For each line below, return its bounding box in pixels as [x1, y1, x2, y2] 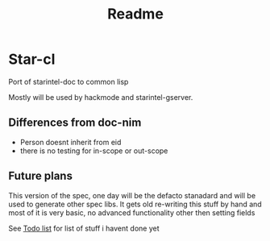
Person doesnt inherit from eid [19, 137, 122, 147]
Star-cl [8, 50, 56, 69]
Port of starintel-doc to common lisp [8, 77, 129, 86]
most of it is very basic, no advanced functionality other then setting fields [8, 207, 255, 218]
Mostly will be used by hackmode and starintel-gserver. [8, 92, 193, 102]
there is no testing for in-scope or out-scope [19, 146, 168, 156]
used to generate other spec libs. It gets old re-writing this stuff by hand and [8, 199, 262, 209]
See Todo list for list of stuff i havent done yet [8, 223, 160, 233]
